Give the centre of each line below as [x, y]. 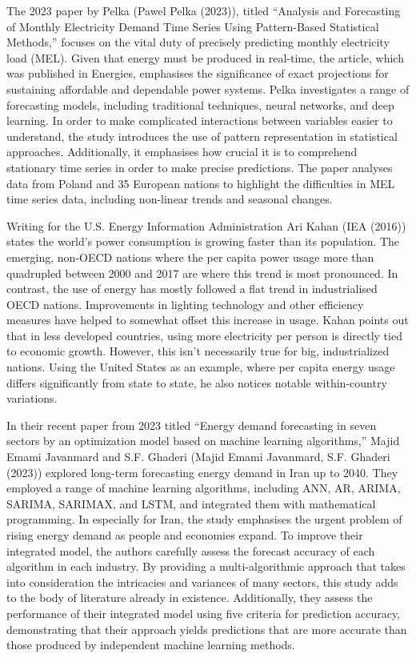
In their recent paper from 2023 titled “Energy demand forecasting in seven [192, 425]
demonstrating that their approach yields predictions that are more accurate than [207, 629]
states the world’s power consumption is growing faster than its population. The [203, 241]
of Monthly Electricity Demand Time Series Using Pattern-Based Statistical [193, 26]
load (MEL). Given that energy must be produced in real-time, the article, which [205, 57]
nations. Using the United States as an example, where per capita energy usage [201, 367]
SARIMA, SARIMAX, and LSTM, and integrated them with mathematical [191, 503]
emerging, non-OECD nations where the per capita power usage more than [190, 257]
